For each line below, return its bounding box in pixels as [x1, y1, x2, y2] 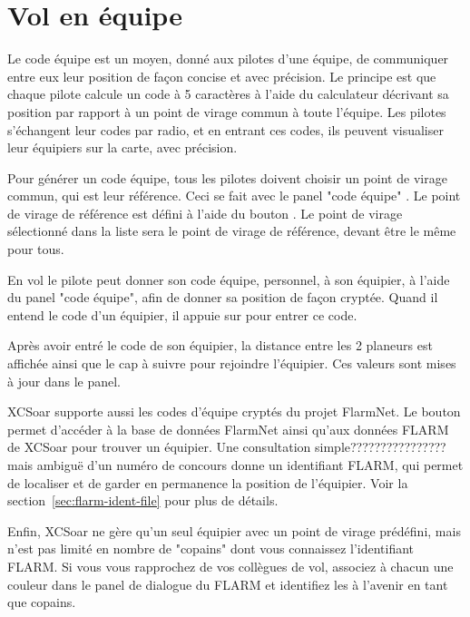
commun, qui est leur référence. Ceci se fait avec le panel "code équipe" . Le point [7, 186, 461, 205]
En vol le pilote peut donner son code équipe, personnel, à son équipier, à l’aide [7, 269, 450, 289]
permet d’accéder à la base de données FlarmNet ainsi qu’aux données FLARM [7, 419, 449, 438]
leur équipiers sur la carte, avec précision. [7, 138, 238, 157]
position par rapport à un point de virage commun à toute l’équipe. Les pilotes [7, 102, 446, 121]
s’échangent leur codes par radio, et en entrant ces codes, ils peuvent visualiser [7, 120, 444, 139]
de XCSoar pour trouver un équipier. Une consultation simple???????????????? [7, 437, 446, 456]
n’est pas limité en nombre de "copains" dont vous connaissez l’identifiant [7, 539, 415, 558]
